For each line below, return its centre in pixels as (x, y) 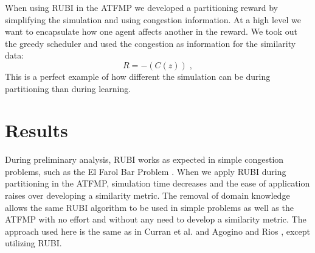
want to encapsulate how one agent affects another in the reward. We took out (151, 31)
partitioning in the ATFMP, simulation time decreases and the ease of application (157, 183)
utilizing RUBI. (33, 243)
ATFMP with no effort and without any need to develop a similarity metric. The (156, 219)
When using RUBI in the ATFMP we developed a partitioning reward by (141, 7)
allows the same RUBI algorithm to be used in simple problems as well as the (149, 207)
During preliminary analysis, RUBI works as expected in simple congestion (144, 159)
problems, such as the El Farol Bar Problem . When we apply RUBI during (146, 171)
